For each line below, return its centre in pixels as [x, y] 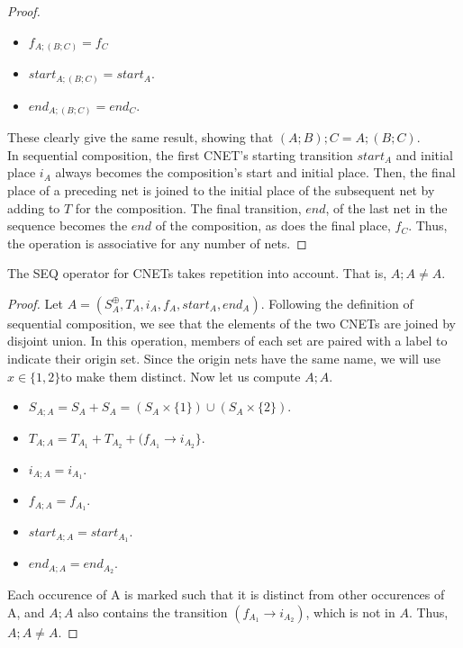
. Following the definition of [337, 303]
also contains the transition [153, 612]
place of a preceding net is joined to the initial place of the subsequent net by [221, 189]
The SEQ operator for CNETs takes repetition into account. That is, [197, 273]
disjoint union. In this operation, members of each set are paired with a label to [227, 341]
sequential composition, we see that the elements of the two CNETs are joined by [231, 323]
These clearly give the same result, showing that [141, 137]
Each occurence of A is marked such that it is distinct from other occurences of [226, 594]
